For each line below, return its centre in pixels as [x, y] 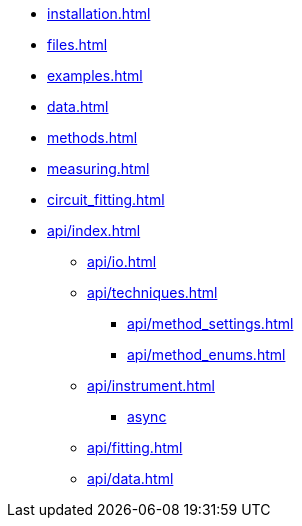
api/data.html [130, 478]
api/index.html [94, 230]
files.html [77, 44]
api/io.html [122, 261]
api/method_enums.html [206, 354]
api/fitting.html [135, 447]
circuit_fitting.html [106, 199]
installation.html [99, 13]
